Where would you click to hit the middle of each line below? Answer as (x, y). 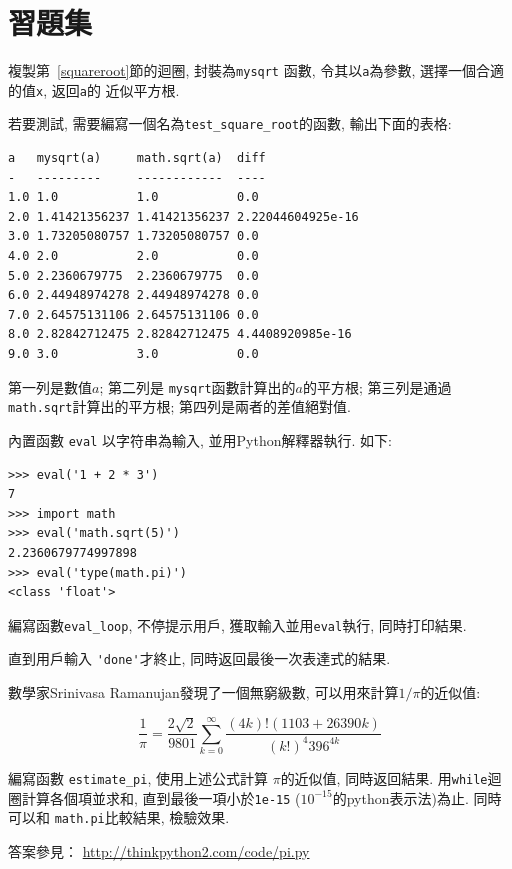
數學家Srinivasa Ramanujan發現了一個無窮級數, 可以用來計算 (203, 692)
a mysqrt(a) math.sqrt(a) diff (137, 158)
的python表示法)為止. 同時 (417, 797)
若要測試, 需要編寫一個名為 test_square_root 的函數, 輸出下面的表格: (230, 123)
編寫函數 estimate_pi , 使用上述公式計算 (138, 777)
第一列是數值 (50, 386)
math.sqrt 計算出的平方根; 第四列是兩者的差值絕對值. (179, 406)
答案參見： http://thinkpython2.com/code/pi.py (159, 850)
